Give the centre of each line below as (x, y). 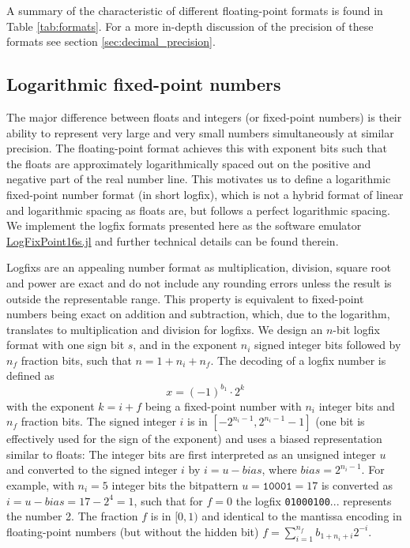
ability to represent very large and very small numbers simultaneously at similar (200, 132)
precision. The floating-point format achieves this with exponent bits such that (197, 148)
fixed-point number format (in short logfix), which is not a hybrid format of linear (205, 194)
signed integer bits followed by (328, 345)
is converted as (357, 484)
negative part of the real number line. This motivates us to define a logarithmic (199, 179)
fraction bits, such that (76, 360)
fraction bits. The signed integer (98, 421)
